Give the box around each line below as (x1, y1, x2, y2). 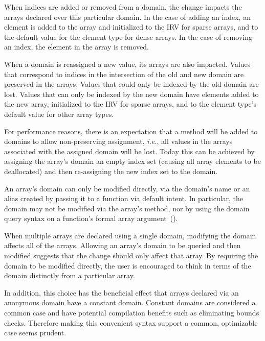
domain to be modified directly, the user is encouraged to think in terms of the (4, 260, 251, 271)
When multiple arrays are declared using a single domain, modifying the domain (4, 230, 256, 240)
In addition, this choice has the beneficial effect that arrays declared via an (4, 287, 239, 298)
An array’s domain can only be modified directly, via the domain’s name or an (4, 183, 250, 193)
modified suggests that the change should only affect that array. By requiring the (4, 250, 258, 261)
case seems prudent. (4, 327, 67, 338)
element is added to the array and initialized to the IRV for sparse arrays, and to (4, 21, 258, 32)
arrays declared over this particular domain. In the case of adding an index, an (4, 11, 251, 22)
